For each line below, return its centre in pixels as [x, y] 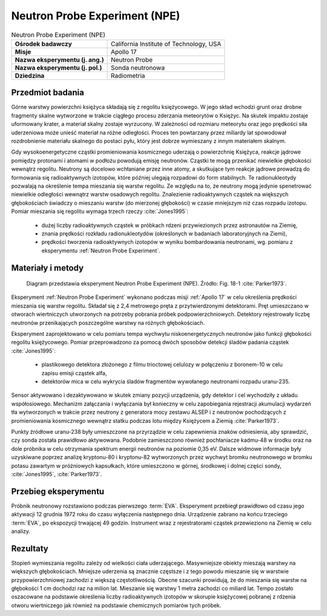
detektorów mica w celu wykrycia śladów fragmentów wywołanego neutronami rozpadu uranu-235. [166, 382]
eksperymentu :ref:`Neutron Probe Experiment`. [101, 251]
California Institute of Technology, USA [166, 44]
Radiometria [128, 76]
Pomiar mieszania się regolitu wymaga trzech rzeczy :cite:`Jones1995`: [100, 211]
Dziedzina [30, 76]
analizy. [21, 531]
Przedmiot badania [48, 93]
